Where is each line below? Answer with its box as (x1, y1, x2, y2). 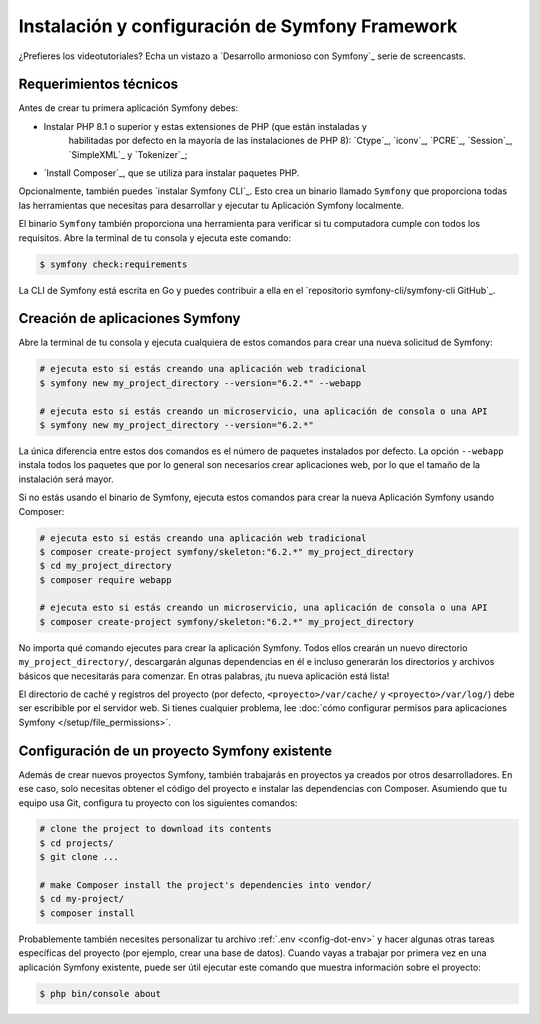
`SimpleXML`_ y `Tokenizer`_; (68, 148, 188, 160)
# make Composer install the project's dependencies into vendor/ (39, 880, 372, 891)
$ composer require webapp (39, 574, 172, 585)
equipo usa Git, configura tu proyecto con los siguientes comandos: (18, 796, 298, 809)
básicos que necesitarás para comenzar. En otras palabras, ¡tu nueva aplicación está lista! (18, 670, 390, 682)
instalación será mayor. (18, 473, 114, 485)
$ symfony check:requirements (39, 258, 188, 270)
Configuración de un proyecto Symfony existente (18, 742, 333, 759)
